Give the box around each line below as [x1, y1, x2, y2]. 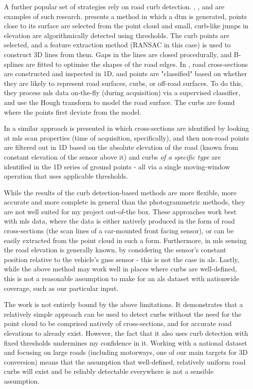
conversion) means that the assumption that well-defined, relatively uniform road [4, 356, 246, 367]
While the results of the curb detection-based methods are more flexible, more [4, 187, 237, 197]
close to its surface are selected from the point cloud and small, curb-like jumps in [4, 20, 249, 31]
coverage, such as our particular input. [4, 283, 119, 293]
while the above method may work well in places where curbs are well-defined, [4, 264, 237, 274]
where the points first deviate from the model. [4, 106, 142, 117]
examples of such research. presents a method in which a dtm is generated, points [4, 11, 247, 21]
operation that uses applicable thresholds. [4, 171, 128, 181]
